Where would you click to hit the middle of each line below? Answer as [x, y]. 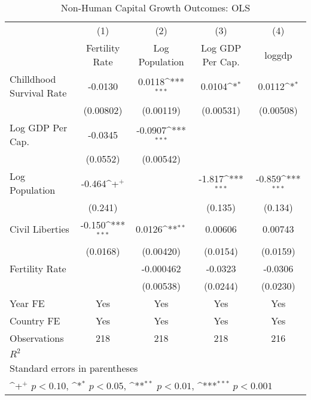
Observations [37, 338]
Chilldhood [33, 79]
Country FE [35, 320]
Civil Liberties [39, 229]
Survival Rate [38, 93]
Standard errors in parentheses [74, 368]
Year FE [27, 303]
